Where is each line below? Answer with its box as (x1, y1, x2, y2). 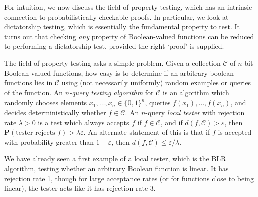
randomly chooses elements (4, 97, 87, 108)
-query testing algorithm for (69, 87, 154, 97)
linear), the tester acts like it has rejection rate (4, 183, 148, 193)
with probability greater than (4, 136, 94, 147)
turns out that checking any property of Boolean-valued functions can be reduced (4, 31, 254, 41)
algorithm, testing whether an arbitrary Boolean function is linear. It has (4, 163, 229, 173)
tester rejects (16, 129, 55, 137)
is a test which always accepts (38, 117, 130, 127)
